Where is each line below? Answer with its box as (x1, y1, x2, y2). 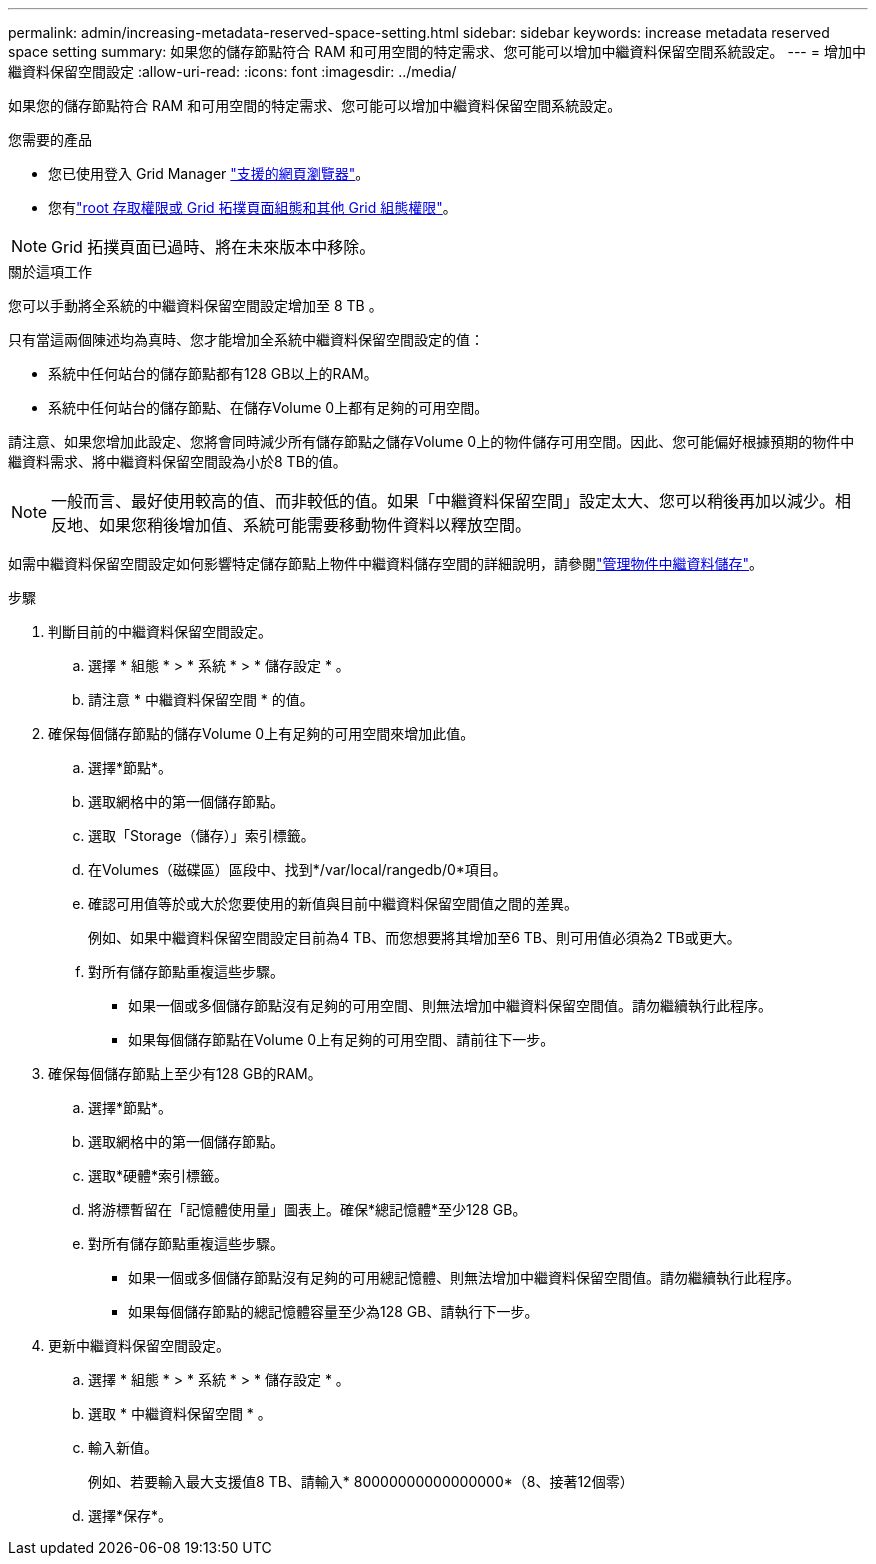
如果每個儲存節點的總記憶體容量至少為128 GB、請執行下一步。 (128, 1303, 539, 1320)
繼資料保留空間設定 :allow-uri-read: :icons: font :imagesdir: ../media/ (8, 63, 457, 80)
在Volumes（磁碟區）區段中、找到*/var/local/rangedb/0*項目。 (88, 861, 507, 878)
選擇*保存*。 (88, 1507, 173, 1524)
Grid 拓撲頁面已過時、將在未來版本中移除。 (51, 237, 376, 257)
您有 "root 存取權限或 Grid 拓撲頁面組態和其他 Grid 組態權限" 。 (48, 199, 457, 216)
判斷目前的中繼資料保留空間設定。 (48, 623, 272, 640)
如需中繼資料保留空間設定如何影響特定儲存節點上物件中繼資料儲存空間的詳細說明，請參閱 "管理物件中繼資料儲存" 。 (8, 555, 764, 572)
